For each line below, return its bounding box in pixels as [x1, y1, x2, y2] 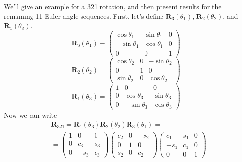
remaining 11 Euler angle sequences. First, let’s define [4, 11, 164, 21]
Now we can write [4, 109, 57, 119]
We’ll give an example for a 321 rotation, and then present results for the [4, 1, 222, 11]
